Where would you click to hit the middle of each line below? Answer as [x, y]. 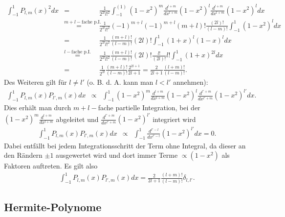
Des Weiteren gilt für [35, 82]
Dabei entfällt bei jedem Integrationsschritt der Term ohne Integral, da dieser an [125, 145]
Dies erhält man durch [38, 108]
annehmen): [191, 82]
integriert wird [174, 119]
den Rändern [23, 155]
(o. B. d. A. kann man [120, 82]
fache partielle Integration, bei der [149, 108]
